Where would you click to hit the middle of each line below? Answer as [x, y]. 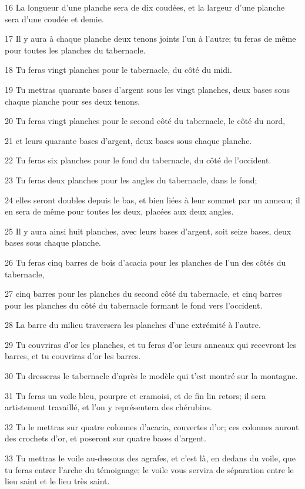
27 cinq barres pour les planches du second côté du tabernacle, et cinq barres [143, 294]
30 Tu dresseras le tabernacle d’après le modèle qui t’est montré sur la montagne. [151, 376]
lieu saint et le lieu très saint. [57, 481]
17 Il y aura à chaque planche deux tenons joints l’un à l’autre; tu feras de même [150, 38]
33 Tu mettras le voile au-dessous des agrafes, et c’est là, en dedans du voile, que [150, 458]
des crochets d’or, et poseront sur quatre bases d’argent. [105, 438]
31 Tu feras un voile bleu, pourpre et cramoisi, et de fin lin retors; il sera [135, 395]
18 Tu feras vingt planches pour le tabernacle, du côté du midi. [118, 70]
